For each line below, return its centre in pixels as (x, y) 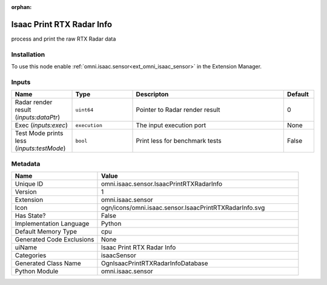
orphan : (21, 7)
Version (26, 192)
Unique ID (29, 183)
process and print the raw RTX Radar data (64, 39)
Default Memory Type (46, 231)
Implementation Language (52, 223)
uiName (26, 247)
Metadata (26, 163)
